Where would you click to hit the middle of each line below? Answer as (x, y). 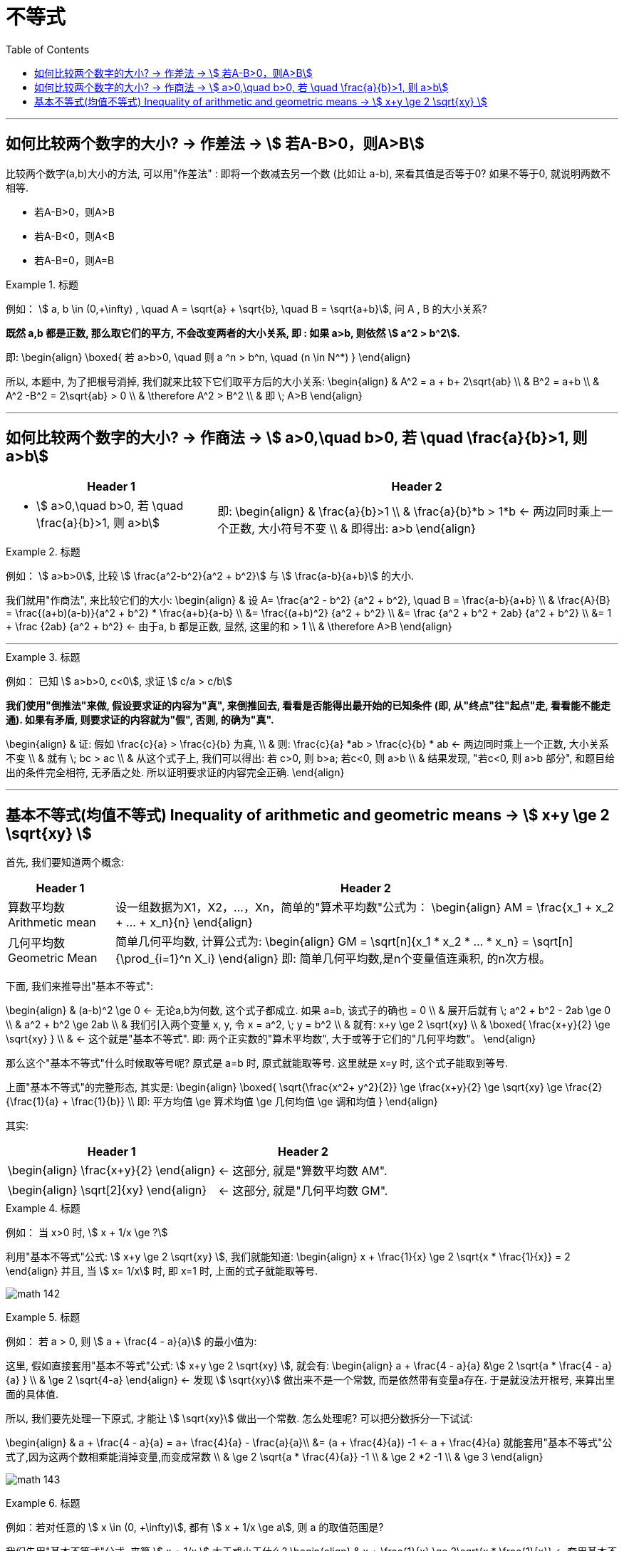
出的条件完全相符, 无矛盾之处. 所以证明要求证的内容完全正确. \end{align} (175, 773)
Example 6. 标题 (43, 1503)
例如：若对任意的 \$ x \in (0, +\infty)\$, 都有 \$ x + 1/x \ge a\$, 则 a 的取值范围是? (195, 1527)
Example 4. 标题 (43, 1208)
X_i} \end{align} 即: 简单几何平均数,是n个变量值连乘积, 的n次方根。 (373, 959)
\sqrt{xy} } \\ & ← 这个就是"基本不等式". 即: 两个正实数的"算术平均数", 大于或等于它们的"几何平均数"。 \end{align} (271, 1039)
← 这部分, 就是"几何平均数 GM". (303, 1191)
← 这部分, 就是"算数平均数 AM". (303, 1171)
